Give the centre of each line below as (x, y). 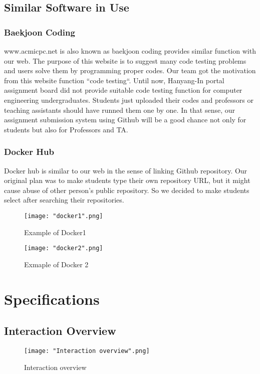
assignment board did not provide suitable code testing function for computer (123, 90)
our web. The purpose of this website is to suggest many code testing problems (125, 60)
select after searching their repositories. (64, 200)
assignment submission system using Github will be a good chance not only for (125, 120)
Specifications (52, 299)
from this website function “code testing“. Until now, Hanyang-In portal (114, 80)
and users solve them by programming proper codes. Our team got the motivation (130, 70)
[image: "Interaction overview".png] (87, 351)
